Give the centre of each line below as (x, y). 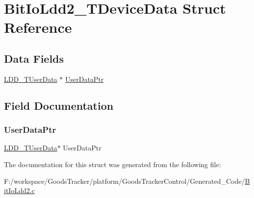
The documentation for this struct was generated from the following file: (113, 164)
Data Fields (34, 58)
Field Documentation (59, 105)
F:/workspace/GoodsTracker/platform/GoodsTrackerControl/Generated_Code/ (125, 181)
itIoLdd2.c (19, 190)
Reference (38, 27)
